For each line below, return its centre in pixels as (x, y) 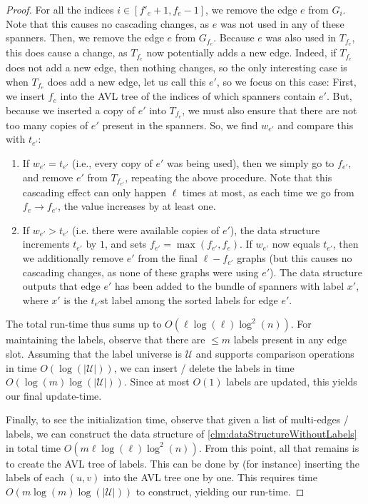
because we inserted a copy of (70, 110)
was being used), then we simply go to (251, 163)
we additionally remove (73, 258)
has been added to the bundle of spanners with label (229, 286)
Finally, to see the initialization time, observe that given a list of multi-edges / (177, 419)
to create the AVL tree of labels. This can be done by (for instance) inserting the (183, 463)
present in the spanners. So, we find (180, 125)
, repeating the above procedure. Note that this (229, 177)
